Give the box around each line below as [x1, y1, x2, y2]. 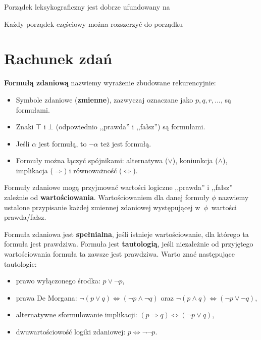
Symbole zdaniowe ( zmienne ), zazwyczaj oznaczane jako [16, 94, 193, 105]
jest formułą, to [38, 138, 87, 149]
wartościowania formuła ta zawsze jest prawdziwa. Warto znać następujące [4, 249, 235, 259]
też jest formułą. [100, 138, 151, 149]
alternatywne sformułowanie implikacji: [16, 309, 137, 320]
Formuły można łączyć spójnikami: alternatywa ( [16, 155, 168, 166]
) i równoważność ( [64, 165, 122, 175]
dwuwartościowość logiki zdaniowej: [16, 326, 126, 336]
